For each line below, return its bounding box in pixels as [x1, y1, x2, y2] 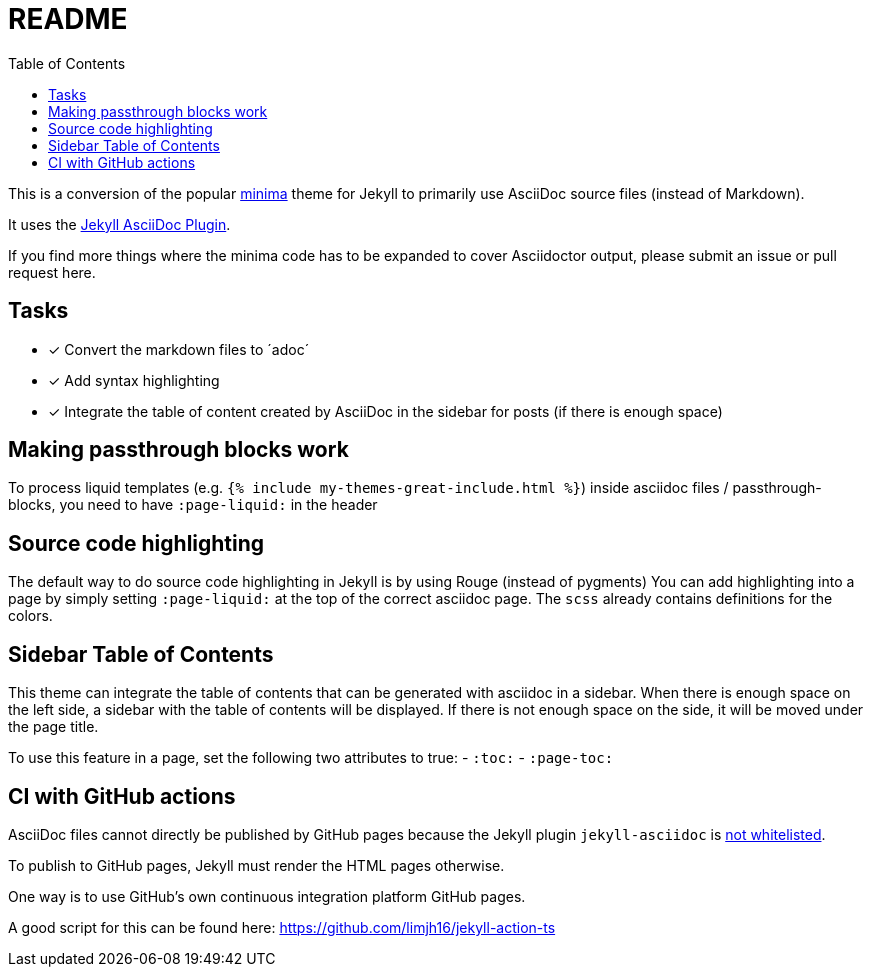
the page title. [8, 718, 99, 736]
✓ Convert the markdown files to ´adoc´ [48, 340, 310, 358]
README [8, 2, 128, 36]
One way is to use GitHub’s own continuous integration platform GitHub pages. [8, 887, 526, 905]
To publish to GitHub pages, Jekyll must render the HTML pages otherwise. [8, 856, 505, 874]
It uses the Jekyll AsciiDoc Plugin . [8, 215, 231, 233]
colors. [8, 607, 53, 625]
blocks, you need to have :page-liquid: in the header [8, 496, 378, 514]
